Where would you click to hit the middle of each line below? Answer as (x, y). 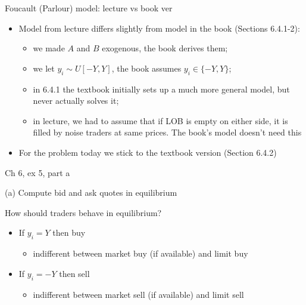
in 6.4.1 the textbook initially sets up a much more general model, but (161, 89)
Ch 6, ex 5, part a (38, 172)
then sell (74, 273)
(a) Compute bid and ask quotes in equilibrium (91, 192)
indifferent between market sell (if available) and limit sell (138, 294)
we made (49, 48)
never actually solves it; (76, 101)
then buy (69, 232)
